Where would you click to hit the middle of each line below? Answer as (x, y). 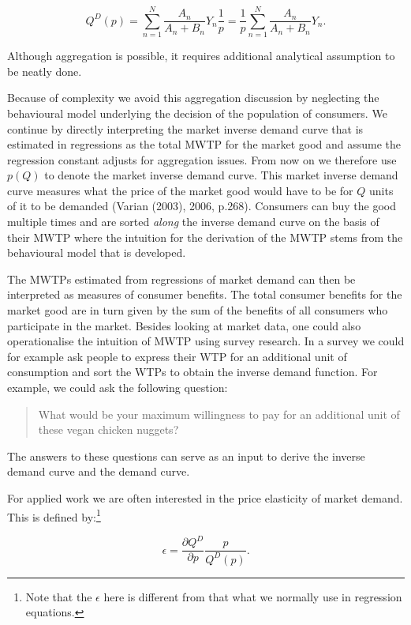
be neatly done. (45, 71)
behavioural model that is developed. (97, 252)
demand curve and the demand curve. (99, 471)
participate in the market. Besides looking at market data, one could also (184, 325)
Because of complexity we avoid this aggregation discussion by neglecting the (193, 98)
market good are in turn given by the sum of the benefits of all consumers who (198, 310)
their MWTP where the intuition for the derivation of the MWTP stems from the (205, 237)
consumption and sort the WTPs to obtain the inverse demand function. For (192, 372)
